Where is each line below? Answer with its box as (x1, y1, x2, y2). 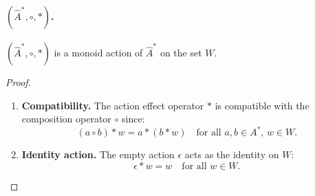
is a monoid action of (54, 45, 143, 60)
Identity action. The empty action (21, 147, 175, 162)
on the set (160, 45, 202, 60)
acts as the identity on (184, 147, 279, 162)
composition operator (21, 111, 111, 126)
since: (121, 111, 145, 126)
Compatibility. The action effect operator (21, 98, 204, 112)
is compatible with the (215, 98, 309, 112)
